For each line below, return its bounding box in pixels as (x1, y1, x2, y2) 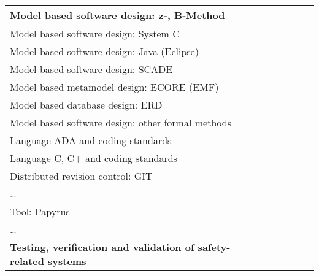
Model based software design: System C (10, 26, 180, 40)
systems (48, 254, 86, 268)
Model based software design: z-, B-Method (10, 8, 225, 22)
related (10, 254, 44, 268)
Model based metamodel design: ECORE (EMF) (10, 80, 219, 94)
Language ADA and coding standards (10, 133, 172, 147)
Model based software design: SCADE (10, 62, 173, 76)
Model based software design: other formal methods (10, 115, 231, 129)
